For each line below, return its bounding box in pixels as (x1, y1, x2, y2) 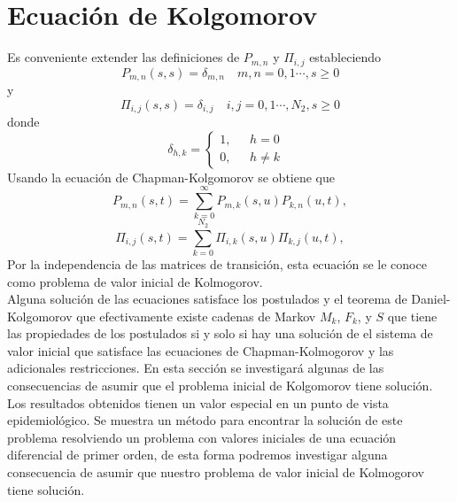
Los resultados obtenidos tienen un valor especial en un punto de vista (7, 393, 389, 412)
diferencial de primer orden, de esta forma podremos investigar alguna (7, 445, 388, 464)
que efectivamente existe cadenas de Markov (76, 306, 316, 325)
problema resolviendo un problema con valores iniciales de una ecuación (7, 428, 397, 446)
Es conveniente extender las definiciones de (7, 48, 240, 66)
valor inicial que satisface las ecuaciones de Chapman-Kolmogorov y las (7, 341, 394, 359)
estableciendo (309, 48, 382, 66)
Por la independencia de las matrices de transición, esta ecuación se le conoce (7, 254, 427, 273)
